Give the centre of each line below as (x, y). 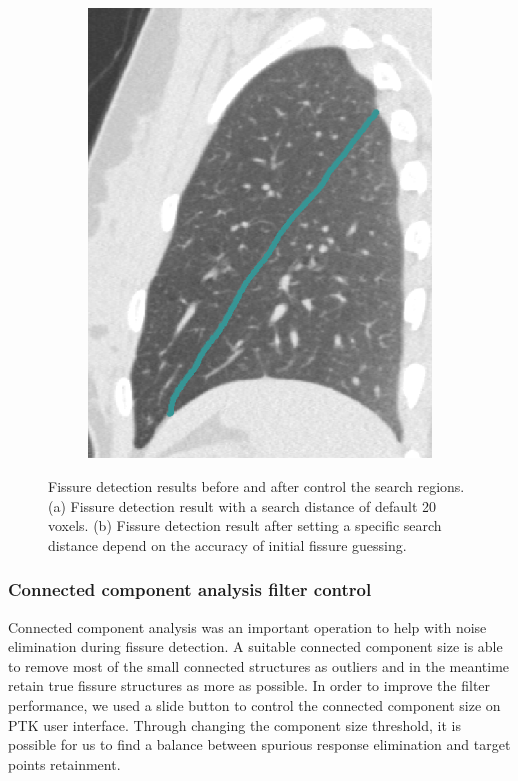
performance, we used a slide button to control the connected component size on (254, 705)
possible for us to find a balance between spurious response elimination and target (259, 744)
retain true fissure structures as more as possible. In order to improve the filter (249, 685)
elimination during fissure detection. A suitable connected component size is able (255, 646)
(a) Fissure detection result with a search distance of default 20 (242, 505)
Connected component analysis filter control (190, 589)
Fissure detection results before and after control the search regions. (256, 486)
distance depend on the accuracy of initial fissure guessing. (227, 544)
